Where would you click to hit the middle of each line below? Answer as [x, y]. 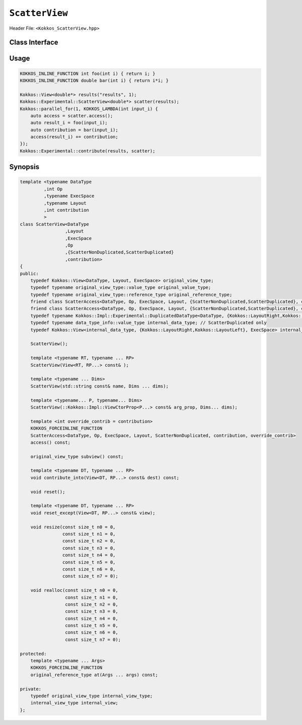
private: [31, 689]
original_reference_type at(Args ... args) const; [94, 675]
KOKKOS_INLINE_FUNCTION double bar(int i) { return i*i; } [94, 80]
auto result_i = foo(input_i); [69, 123]
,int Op [53, 189]
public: [29, 273]
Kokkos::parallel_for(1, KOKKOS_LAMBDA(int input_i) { [89, 109]
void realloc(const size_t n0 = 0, [74, 590]
